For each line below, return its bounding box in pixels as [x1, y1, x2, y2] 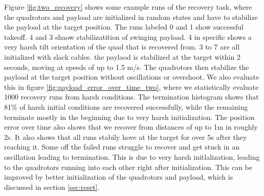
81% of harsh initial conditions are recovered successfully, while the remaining [4, 101, 248, 112]
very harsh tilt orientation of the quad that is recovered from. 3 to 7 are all [4, 41, 240, 52]
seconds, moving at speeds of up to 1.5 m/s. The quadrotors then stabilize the [4, 61, 249, 72]
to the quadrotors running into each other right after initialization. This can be [4, 161, 253, 172]
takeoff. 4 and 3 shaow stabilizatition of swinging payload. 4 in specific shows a [4, 31, 252, 42]
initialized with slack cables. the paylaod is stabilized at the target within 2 [4, 51, 240, 62]
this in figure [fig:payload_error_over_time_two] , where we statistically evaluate [4, 81, 259, 92]
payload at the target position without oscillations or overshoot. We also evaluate [4, 71, 259, 82]
